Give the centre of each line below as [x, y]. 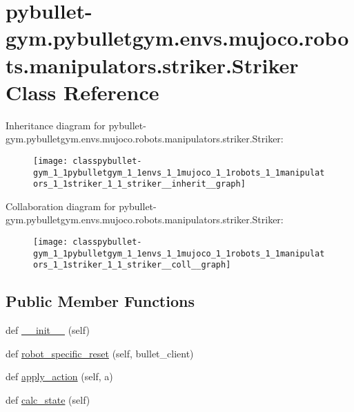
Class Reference [82, 92]
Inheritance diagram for [56, 125]
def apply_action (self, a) [59, 376]
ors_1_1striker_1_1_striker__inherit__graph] [139, 184]
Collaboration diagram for [61, 206]
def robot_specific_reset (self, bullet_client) [100, 353]
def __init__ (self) [48, 330]
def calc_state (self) [48, 399]
